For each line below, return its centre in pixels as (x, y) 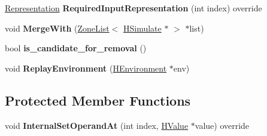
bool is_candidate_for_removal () (76, 48)
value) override (222, 125)
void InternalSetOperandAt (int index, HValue (97, 125)
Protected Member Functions (98, 100)
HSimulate (142, 28)
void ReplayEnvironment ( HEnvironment (86, 68)
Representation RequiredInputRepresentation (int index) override (133, 8)
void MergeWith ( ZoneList (57, 28)
